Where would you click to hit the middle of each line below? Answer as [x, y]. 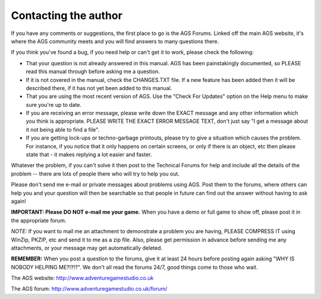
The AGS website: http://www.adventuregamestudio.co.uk [82, 278]
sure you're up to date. [54, 104]
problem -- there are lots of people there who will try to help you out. [95, 174]
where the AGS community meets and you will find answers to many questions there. [115, 41]
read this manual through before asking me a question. [93, 72]
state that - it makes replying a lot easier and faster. [89, 155]
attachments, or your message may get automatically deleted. [87, 248]
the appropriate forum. [39, 220]
